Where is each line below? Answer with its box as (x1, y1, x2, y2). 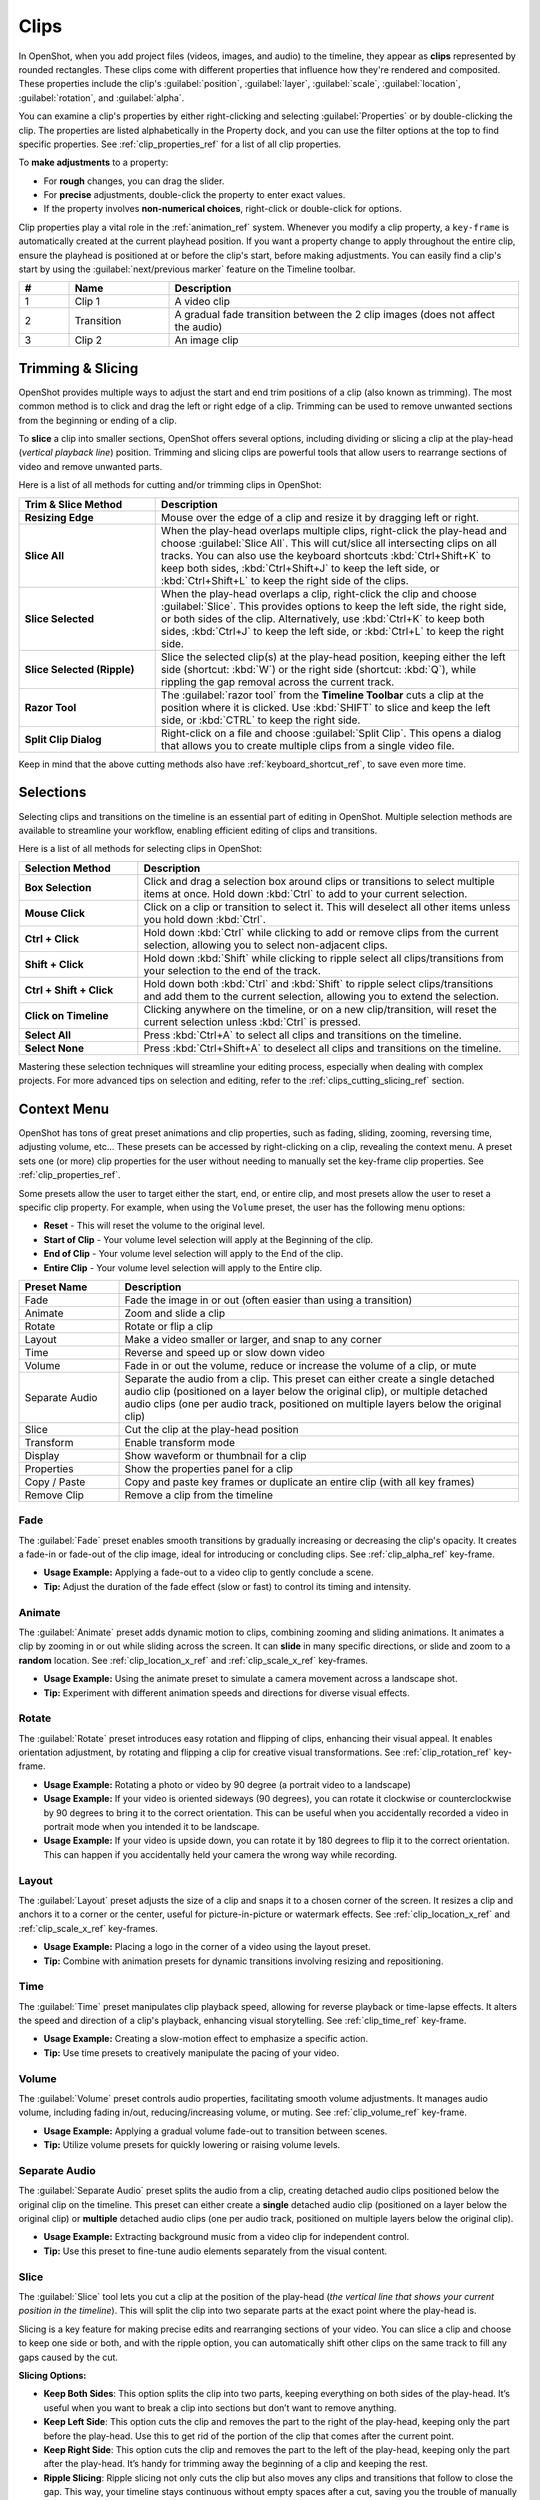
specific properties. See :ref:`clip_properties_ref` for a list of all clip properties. (18, 138, 342, 150)
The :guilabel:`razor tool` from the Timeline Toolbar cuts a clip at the (160, 688, 484, 702)
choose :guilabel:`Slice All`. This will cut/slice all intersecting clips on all (160, 536, 497, 550)
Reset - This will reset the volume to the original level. (43, 1220, 265, 1232)
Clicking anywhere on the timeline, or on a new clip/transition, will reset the (143, 1002, 497, 1016)
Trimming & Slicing (18, 360, 139, 377)
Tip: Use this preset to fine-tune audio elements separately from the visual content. (43, 2245, 388, 2257)
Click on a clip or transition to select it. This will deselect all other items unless (143, 900, 511, 914)
